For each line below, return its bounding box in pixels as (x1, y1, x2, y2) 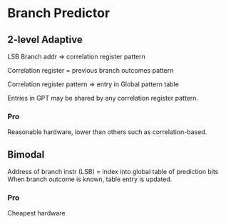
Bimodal (7, 148, 45, 161)
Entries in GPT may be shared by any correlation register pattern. (7, 94, 198, 102)
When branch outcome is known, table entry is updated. (7, 175, 173, 183)
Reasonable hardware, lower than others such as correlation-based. (7, 128, 207, 136)
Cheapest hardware (7, 209, 66, 218)
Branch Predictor (7, 5, 111, 21)
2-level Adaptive (7, 34, 83, 46)
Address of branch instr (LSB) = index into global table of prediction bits (7, 168, 219, 176)
